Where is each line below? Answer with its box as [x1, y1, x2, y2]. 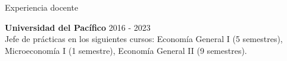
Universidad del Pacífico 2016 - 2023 [5, 21, 151, 33]
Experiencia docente [5, 1, 79, 13]
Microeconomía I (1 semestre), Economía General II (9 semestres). [5, 44, 247, 56]
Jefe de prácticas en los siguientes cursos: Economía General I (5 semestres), [5, 33, 283, 45]
